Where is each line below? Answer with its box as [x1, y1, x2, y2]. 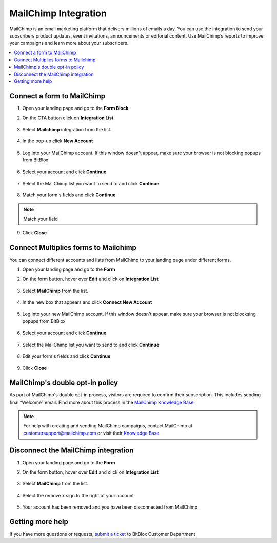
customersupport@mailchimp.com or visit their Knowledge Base [23, 430, 160, 436]
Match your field [23, 216, 58, 222]
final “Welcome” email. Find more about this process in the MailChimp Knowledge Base [9, 399, 194, 405]
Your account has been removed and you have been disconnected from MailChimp [22, 504, 198, 510]
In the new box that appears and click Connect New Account [22, 299, 152, 305]
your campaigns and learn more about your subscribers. [9, 40, 129, 46]
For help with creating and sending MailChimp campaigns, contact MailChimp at [23, 423, 192, 429]
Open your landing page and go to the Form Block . [22, 105, 130, 112]
